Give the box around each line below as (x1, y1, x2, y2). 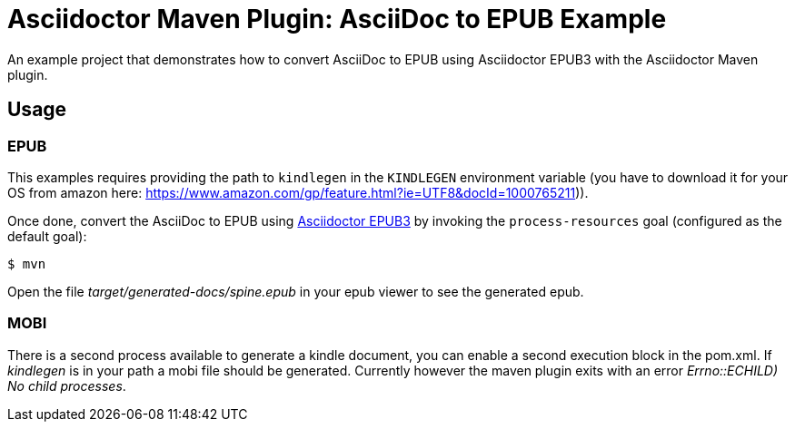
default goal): (7, 228, 87, 244)
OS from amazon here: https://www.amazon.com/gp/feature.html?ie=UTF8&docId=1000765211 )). (7, 184, 589, 200)
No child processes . (7, 377, 126, 394)
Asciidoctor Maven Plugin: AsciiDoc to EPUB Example (7, 4, 667, 34)
